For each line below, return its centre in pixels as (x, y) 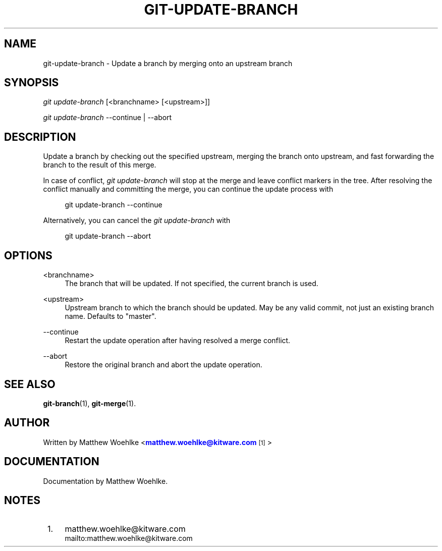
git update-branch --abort (108, 236)
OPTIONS (28, 255)
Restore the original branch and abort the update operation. (163, 365)
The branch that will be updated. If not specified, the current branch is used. (191, 284)
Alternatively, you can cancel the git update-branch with (137, 221)
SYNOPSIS (32, 83)
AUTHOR (27, 423)
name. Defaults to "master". (111, 316)
